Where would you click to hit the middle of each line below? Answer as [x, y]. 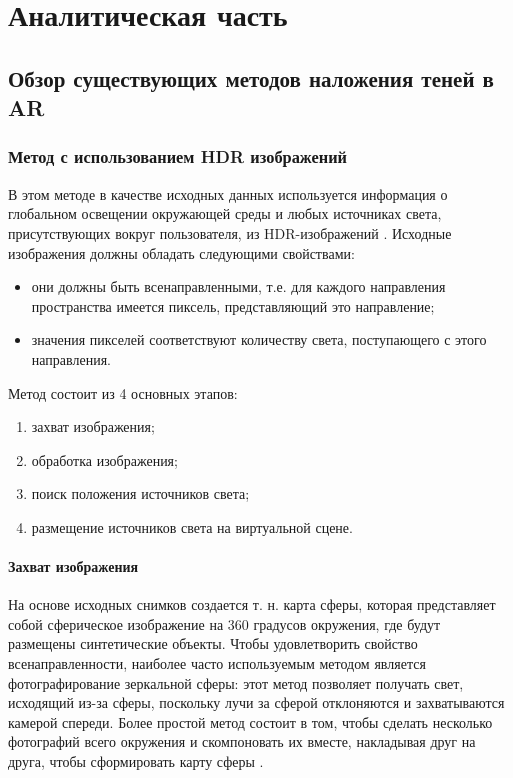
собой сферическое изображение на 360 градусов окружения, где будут [224, 623]
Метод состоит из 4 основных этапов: [123, 392]
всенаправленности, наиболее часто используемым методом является [217, 663]
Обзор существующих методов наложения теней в [251, 77]
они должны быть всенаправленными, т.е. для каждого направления [238, 286]
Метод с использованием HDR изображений [178, 156]
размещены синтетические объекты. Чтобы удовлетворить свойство [213, 643]
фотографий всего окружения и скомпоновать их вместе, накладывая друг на [242, 741]
